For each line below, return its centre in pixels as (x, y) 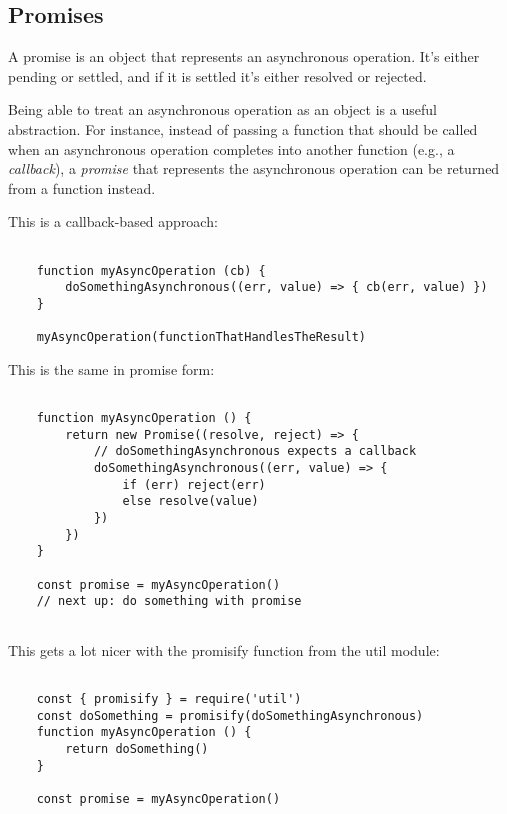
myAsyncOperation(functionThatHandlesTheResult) (201, 337)
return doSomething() (137, 748)
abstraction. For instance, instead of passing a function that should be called (243, 128)
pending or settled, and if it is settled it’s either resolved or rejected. (217, 75)
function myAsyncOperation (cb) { (151, 270)
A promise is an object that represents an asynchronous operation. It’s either (244, 56)
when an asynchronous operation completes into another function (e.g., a (231, 148)
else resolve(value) (190, 501)
